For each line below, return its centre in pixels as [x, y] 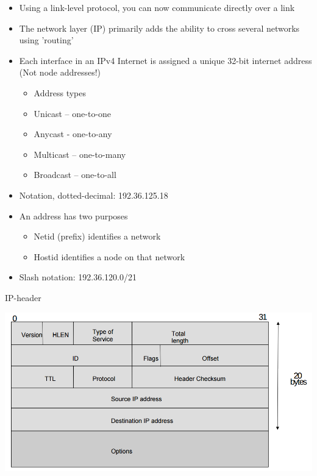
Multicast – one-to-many [80, 154]
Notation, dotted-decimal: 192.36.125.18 [94, 195]
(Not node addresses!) [60, 72]
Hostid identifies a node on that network [109, 256]
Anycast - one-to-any [73, 134]
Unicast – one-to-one [73, 113]
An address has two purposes [73, 215]
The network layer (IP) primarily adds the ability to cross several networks [159, 28]
